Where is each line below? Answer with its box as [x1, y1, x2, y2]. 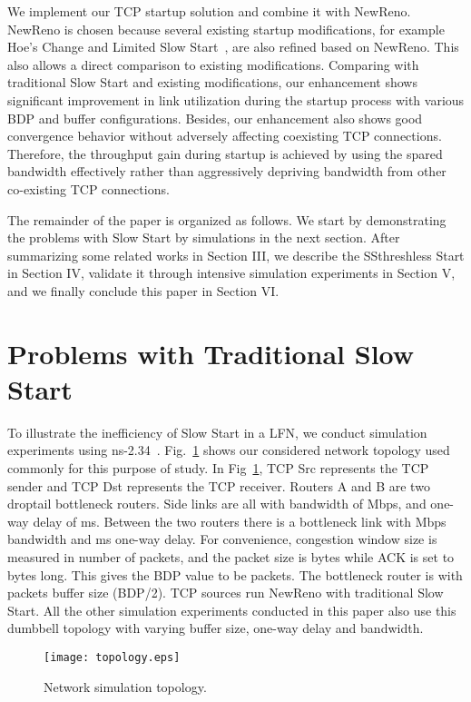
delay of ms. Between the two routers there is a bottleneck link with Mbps [33, 511, 446, 530]
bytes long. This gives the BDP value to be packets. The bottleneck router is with [7, 565, 463, 584]
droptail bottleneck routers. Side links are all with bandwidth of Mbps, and [7, 494, 427, 513]
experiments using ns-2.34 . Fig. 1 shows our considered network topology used [7, 440, 450, 460]
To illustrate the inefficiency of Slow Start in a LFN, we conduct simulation [7, 422, 427, 441]
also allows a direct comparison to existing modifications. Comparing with [7, 54, 419, 74]
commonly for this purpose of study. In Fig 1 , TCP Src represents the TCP [7, 459, 429, 477]
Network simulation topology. [44, 677, 207, 696]
